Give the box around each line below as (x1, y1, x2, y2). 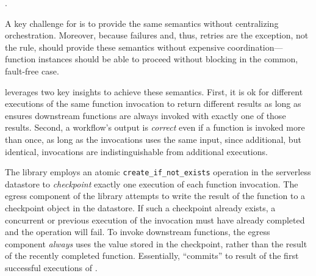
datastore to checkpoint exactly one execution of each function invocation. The (5, 177, 298, 190)
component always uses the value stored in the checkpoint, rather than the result (5, 237, 307, 250)
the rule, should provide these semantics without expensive (5, 40, 225, 53)
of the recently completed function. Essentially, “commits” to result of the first (5, 249, 299, 262)
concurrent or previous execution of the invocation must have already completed (5, 213, 305, 226)
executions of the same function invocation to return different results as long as (5, 97, 301, 110)
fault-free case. (5, 64, 59, 77)
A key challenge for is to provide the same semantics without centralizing (5, 16, 279, 29)
